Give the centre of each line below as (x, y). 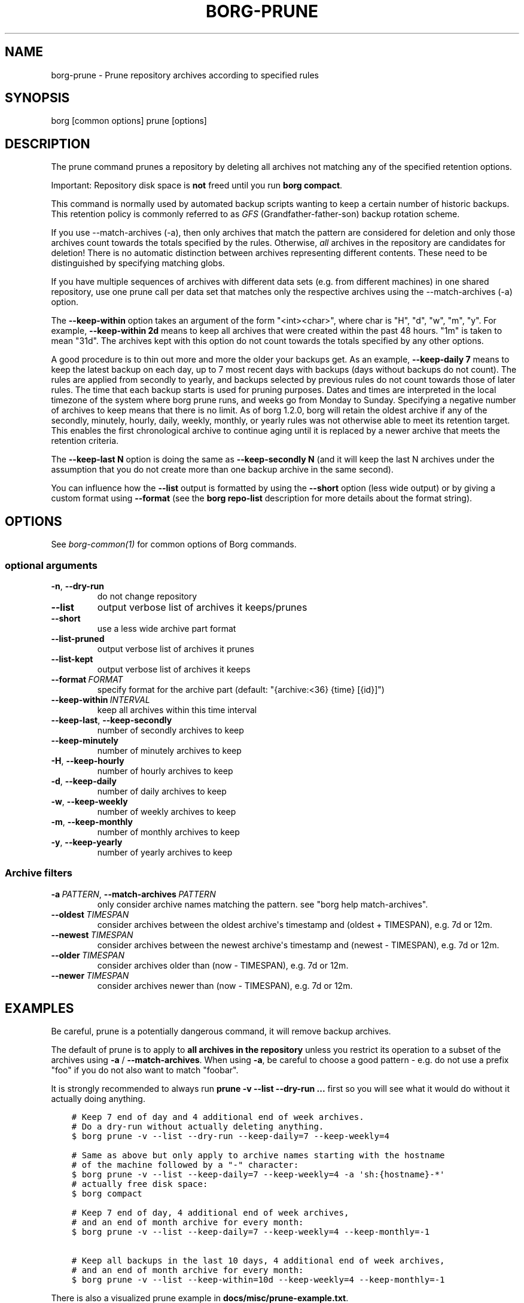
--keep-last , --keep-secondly (112, 720)
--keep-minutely (85, 740)
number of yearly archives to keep (165, 852)
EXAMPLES (39, 1009)
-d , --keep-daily (84, 781)
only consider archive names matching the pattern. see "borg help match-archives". (263, 904)
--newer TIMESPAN (90, 975)
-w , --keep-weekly (89, 801)
